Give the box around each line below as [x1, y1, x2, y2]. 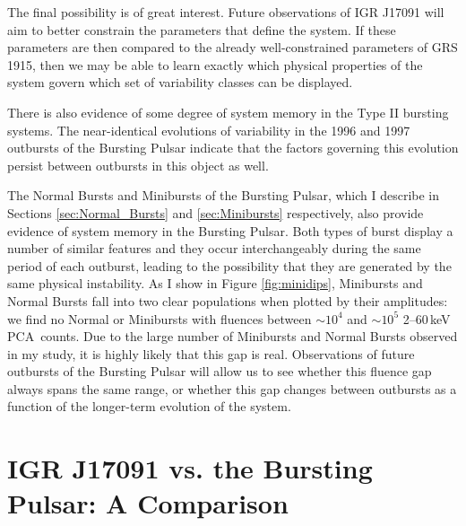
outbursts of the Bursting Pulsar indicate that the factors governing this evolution [7, 138, 459, 157]
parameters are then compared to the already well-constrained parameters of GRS [7, 38, 458, 57]
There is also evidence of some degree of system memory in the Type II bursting [7, 102, 449, 121]
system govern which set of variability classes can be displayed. [7, 73, 353, 92]
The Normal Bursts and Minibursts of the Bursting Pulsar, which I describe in [7, 186, 440, 205]
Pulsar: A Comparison [7, 485, 289, 522]
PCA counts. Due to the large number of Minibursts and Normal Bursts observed [7, 327, 458, 346]
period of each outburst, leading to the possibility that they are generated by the [7, 256, 452, 275]
